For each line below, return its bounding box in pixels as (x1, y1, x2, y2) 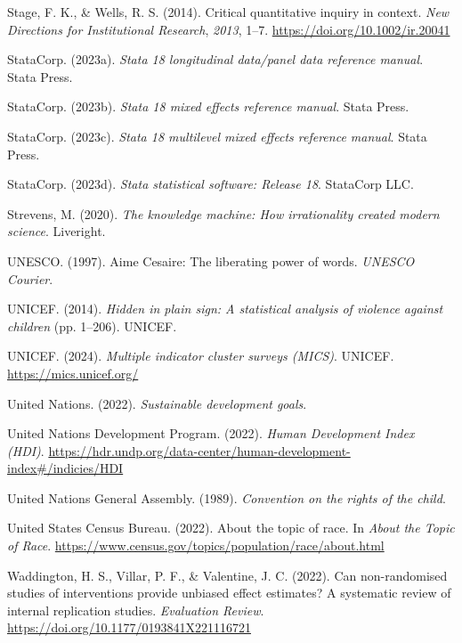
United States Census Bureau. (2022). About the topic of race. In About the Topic (7, 518, 455, 537)
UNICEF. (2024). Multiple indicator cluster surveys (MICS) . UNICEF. (7, 346, 394, 365)
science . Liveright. (7, 222, 106, 240)
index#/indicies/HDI (7, 459, 124, 477)
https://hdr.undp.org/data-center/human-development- (48, 441, 351, 460)
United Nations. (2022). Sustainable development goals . (7, 394, 307, 412)
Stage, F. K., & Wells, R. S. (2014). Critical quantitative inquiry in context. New (7, 3, 450, 20)
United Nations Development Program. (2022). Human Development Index (7, 424, 415, 443)
